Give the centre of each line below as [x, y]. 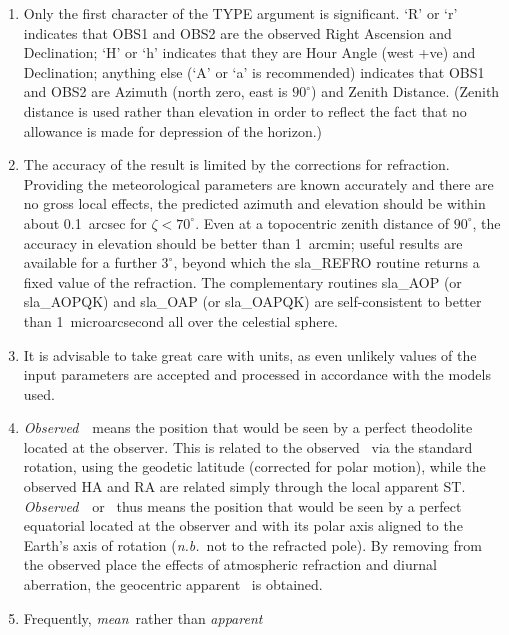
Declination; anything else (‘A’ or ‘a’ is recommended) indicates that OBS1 [254, 71]
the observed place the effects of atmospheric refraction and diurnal [230, 564]
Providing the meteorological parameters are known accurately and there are [258, 183]
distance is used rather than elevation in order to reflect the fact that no [245, 110]
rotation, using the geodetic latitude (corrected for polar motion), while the [254, 466]
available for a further [90, 262]
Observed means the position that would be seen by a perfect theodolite [248, 427]
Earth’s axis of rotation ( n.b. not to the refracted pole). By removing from [252, 544]
